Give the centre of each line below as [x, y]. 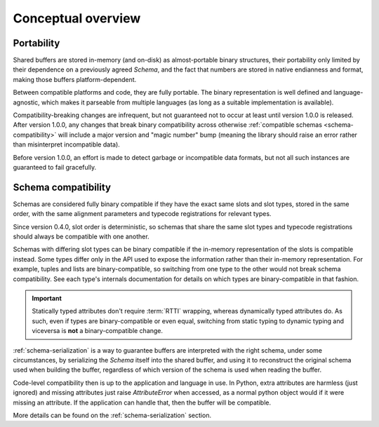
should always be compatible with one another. [81, 237]
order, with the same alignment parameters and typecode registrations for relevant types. [142, 214]
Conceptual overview [77, 18]
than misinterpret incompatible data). [67, 144]
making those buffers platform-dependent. [75, 79]
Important [47, 298]
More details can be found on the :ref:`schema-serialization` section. [112, 415]
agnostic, [26, 102]
